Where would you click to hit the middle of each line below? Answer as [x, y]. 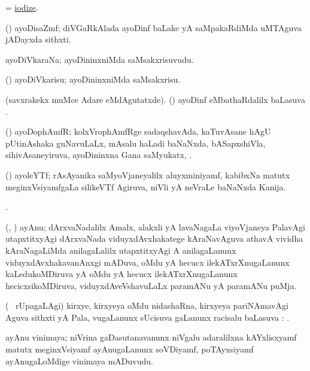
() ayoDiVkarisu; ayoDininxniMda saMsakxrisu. [93, 79]
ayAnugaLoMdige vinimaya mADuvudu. [79, 361]
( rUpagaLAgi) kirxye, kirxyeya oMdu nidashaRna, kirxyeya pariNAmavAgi [147, 305]
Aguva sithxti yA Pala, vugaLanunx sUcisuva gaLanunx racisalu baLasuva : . [148, 317]
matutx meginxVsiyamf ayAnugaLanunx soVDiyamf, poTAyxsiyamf [130, 349]
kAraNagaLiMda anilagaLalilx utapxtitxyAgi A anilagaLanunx [121, 250]
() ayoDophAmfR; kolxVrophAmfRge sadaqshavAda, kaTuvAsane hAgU [138, 131]
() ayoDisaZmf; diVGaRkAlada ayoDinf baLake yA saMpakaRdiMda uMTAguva [154, 27]
